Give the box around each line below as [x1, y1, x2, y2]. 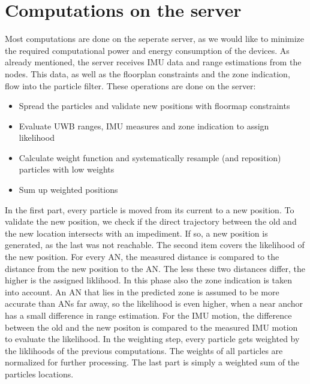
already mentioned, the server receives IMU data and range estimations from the [5, 56, 302, 68]
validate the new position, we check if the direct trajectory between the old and [5, 215, 297, 228]
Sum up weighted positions [19, 183, 118, 196]
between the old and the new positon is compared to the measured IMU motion [5, 320, 298, 333]
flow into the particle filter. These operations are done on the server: [5, 79, 256, 92]
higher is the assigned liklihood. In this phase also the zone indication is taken [5, 274, 292, 286]
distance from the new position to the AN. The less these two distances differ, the [5, 262, 306, 274]
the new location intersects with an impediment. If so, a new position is [5, 226, 268, 239]
